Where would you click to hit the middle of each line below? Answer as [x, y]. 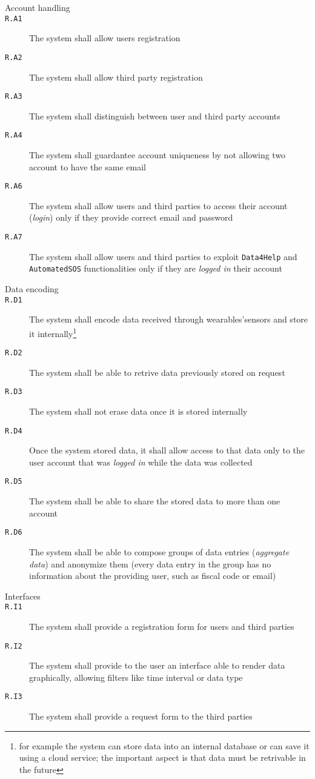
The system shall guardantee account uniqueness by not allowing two [157, 155]
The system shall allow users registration [105, 38]
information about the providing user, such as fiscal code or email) [153, 576]
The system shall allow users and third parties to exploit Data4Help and [163, 256]
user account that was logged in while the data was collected [141, 462]
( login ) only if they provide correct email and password [131, 217]
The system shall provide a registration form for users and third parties [162, 626]
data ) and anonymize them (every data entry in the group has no [150, 563]
